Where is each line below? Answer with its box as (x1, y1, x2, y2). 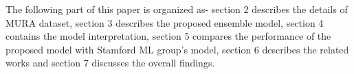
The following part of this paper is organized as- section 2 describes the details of (5, 2, 348, 16)
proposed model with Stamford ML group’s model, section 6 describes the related (5, 42, 349, 56)
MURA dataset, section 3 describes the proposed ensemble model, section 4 (5, 15, 324, 29)
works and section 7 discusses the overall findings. (5, 56, 215, 70)
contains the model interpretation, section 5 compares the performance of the (5, 29, 331, 43)
